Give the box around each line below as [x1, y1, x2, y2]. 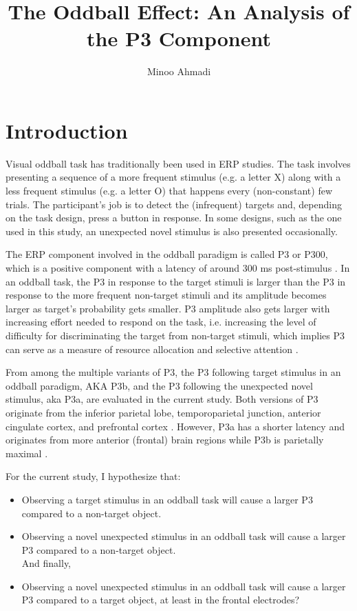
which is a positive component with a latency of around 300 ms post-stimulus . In [6, 261, 350, 274]
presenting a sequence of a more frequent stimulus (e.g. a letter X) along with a [6, 170, 341, 184]
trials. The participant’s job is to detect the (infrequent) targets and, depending [6, 197, 342, 211]
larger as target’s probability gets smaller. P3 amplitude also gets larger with [6, 301, 330, 315]
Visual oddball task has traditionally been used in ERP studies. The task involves [6, 156, 351, 170]
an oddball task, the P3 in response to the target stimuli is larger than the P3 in [6, 274, 346, 288]
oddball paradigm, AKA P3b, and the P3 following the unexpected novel [6, 378, 313, 392]
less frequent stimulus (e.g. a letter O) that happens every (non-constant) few [6, 183, 333, 198]
